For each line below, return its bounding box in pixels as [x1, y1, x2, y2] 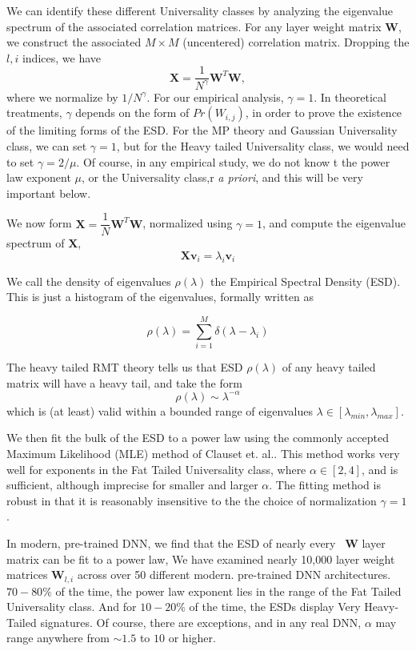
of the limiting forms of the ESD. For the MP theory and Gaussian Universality [6, 122, 398, 139]
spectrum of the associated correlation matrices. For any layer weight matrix [6, 18, 382, 34]
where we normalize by [6, 88, 118, 105]
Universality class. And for [6, 598, 137, 615]
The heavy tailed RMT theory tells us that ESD [6, 359, 243, 376]
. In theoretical [314, 88, 386, 105]
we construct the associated [6, 34, 142, 50]
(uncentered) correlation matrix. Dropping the [182, 34, 410, 50]
